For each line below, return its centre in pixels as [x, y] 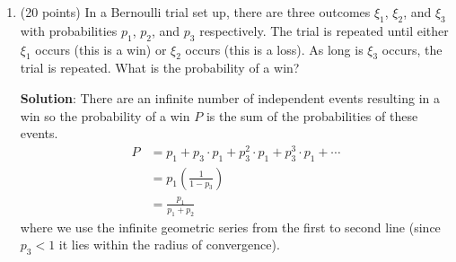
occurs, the [412, 49]
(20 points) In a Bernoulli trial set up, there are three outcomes [195, 12]
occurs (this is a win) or [101, 49]
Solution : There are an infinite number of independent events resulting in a [230, 97]
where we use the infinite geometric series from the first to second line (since [230, 227]
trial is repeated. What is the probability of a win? [160, 68]
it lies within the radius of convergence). [169, 245]
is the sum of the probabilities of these [312, 115]
